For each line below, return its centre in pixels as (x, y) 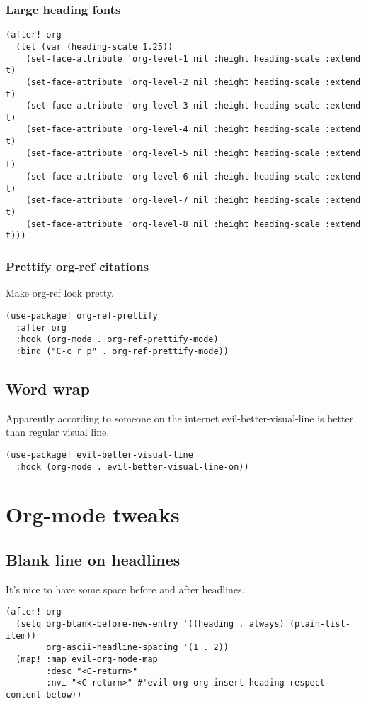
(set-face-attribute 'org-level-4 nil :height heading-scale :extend (193, 130)
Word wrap (48, 388)
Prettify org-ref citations (78, 266)
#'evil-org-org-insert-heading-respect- (234, 683)
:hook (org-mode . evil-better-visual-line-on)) (132, 467)
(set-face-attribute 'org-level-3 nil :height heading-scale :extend (193, 106)
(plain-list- (320, 624)
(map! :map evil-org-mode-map (87, 659)
